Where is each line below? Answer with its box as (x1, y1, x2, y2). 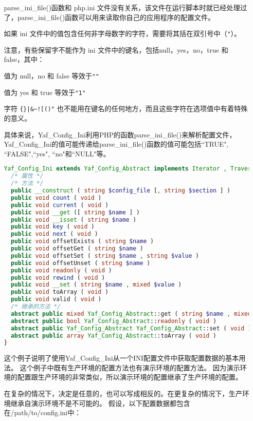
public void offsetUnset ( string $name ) (11, 259, 150, 267)
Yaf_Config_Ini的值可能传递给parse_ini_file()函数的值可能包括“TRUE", (4, 139, 229, 149)
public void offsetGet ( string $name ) (11, 245, 144, 252)
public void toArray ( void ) (11, 288, 108, 296)
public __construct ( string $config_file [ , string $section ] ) (11, 187, 231, 194)
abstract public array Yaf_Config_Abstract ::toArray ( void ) (11, 332, 217, 339)
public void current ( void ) (11, 201, 108, 209)
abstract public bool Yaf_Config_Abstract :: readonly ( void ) (11, 317, 217, 325)
